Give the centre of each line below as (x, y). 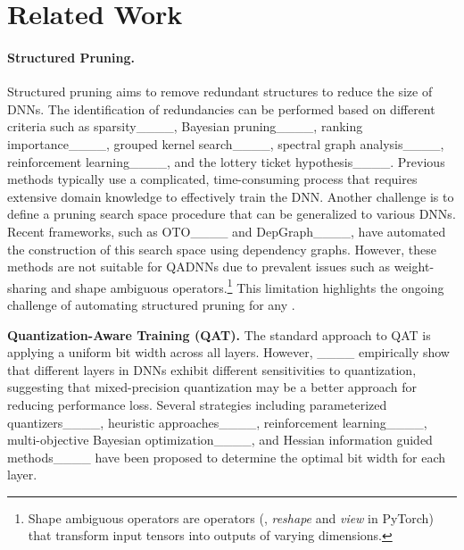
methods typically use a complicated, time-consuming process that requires (212, 179)
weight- (414, 267)
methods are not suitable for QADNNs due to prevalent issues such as (199, 267)
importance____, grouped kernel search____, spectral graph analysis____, (226, 143)
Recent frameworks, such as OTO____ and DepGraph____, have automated (227, 231)
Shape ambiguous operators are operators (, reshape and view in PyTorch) (231, 517)
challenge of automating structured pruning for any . (151, 304)
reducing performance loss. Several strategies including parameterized (197, 404)
